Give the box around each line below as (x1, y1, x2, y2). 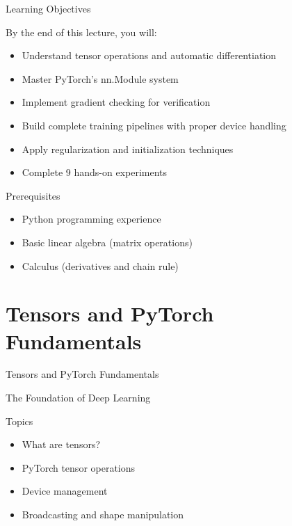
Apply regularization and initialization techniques (22, 141, 234, 156)
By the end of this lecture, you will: (6, 24, 157, 39)
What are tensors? (22, 437, 101, 452)
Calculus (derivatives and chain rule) (22, 258, 179, 273)
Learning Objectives (6, 1, 91, 15)
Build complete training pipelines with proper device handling (22, 118, 286, 132)
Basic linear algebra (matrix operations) (22, 234, 193, 249)
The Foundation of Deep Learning (6, 390, 151, 405)
